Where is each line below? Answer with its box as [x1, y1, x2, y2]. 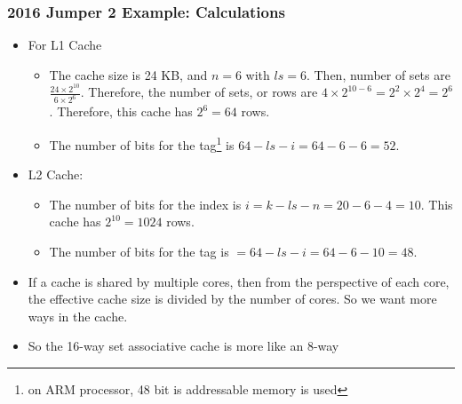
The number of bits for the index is [49, 194, 242, 213]
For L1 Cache [28, 36, 102, 54]
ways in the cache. [28, 306, 128, 325]
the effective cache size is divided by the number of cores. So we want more [28, 289, 437, 308]
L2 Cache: [28, 165, 84, 184]
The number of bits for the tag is [49, 242, 229, 260]
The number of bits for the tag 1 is [49, 132, 235, 154]
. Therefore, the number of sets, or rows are [80, 83, 318, 101]
